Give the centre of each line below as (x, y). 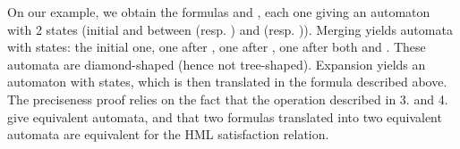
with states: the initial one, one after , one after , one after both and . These (217, 47)
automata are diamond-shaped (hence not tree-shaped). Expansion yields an (217, 64)
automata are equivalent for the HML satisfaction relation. (168, 134)
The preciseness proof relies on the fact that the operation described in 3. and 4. (228, 99)
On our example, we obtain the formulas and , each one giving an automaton (219, 12)
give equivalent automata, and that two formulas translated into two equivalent (225, 116)
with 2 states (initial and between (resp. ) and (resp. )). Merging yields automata (230, 29)
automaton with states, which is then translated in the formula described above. (227, 82)
